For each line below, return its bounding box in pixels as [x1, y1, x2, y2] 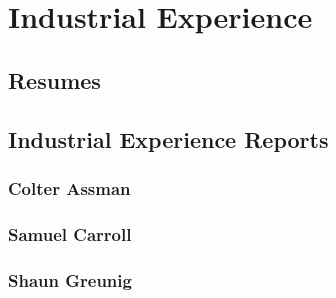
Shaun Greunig [8, 267, 132, 292]
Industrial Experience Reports [8, 123, 329, 154]
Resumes [8, 64, 101, 95]
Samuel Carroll [8, 221, 132, 246]
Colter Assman [8, 175, 131, 200]
